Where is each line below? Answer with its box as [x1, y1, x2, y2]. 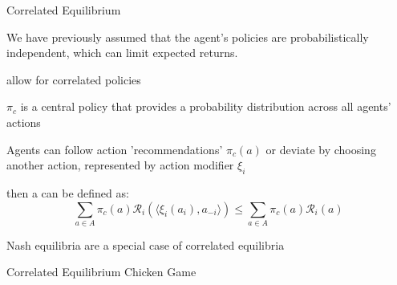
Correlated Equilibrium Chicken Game [6, 263, 196, 280]
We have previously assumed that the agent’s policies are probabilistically [6, 28, 369, 45]
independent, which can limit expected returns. [6, 44, 238, 61]
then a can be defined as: [6, 184, 129, 201]
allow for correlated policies [6, 71, 141, 88]
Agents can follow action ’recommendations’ [6, 140, 223, 157]
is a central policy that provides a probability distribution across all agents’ [20, 98, 391, 115]
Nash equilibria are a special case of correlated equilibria [6, 236, 285, 253]
